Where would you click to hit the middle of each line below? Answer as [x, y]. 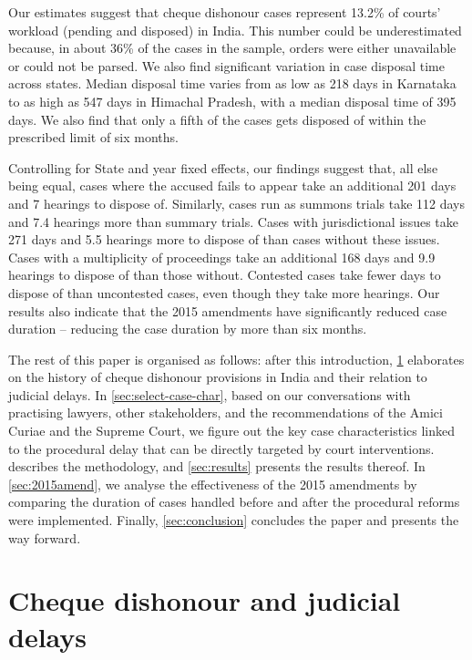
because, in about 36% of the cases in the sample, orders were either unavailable [232, 48]
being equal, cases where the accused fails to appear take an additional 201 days [232, 186]
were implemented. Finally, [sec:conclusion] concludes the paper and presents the [234, 520]
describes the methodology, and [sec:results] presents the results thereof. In [217, 466]
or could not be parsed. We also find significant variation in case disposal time [226, 65]
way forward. [45, 537]
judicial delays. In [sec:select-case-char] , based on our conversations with [210, 394]
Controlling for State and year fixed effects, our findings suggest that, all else [223, 167]
